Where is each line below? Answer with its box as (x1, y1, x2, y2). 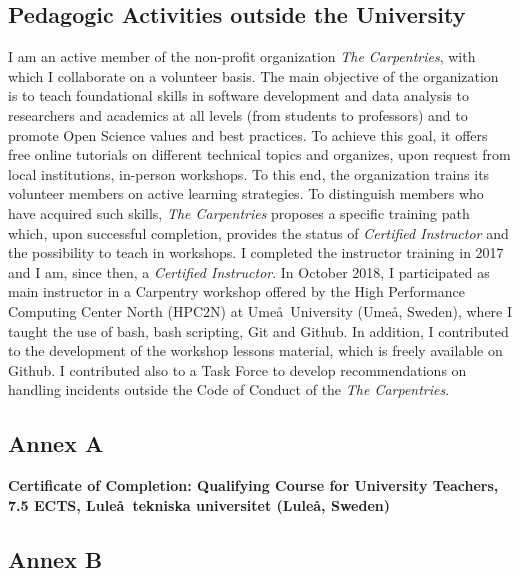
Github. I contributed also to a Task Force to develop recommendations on (8, 359, 467, 380)
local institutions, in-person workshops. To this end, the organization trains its (8, 163, 490, 184)
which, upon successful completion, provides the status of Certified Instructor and (8, 222, 509, 243)
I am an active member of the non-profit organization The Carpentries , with (8, 46, 476, 67)
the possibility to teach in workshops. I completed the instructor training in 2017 (8, 242, 504, 263)
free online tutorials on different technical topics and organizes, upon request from (8, 144, 511, 165)
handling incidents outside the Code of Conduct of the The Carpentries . (8, 379, 450, 400)
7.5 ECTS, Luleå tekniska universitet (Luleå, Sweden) (8, 494, 390, 515)
